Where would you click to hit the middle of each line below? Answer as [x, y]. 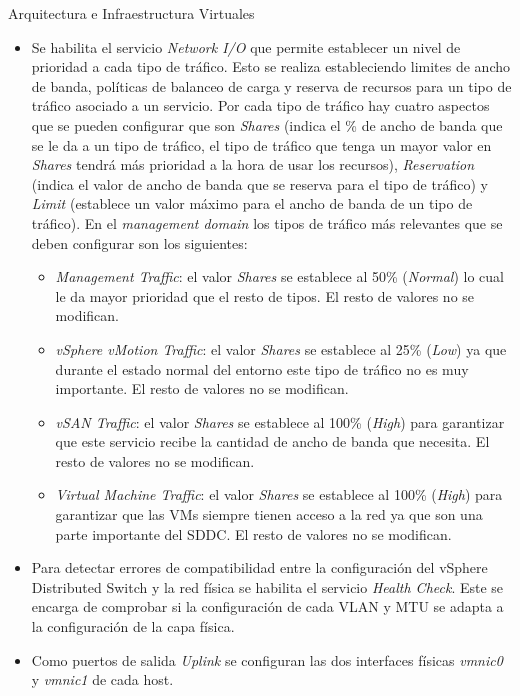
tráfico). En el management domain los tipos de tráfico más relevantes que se [267, 222]
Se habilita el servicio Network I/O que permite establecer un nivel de [246, 46]
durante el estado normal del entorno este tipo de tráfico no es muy [262, 368]
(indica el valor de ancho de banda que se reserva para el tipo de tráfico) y [259, 183]
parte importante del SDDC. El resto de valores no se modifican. [253, 533]
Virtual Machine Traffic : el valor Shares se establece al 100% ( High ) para [279, 494]
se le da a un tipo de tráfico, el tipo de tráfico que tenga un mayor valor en [261, 144]
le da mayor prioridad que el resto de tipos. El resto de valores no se [265, 295]
